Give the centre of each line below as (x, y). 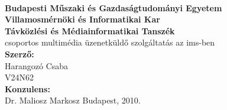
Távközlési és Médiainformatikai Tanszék (90, 30)
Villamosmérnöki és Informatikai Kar (82, 19)
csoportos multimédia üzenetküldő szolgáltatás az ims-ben (110, 42)
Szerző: (20, 54)
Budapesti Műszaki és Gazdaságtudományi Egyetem (113, 7)
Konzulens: (27, 88)
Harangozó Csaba (37, 65)
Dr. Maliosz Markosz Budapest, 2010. (73, 100)
